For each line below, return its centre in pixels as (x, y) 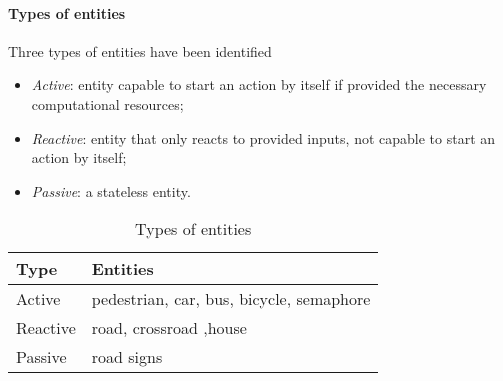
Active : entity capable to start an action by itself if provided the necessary (259, 84)
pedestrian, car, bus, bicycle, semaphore (231, 299)
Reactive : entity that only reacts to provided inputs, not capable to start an (263, 137)
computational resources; (107, 103)
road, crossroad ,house (169, 328)
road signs (127, 357)
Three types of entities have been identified (140, 50)
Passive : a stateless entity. (111, 190)
